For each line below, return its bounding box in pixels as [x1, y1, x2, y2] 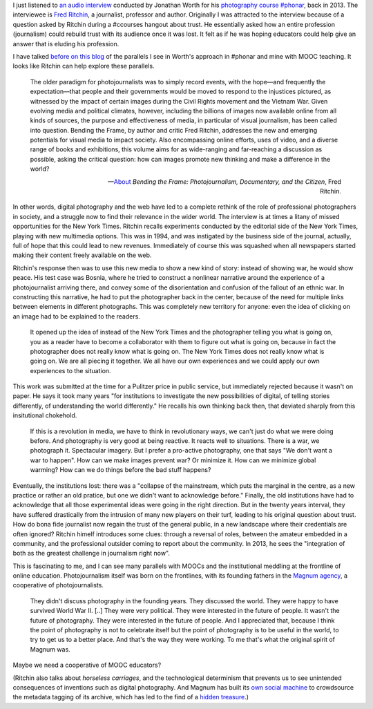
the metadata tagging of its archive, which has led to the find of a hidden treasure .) [12, 693, 249, 701]
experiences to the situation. [30, 366, 111, 375]
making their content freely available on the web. [12, 251, 152, 259]
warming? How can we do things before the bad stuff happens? [30, 466, 211, 474]
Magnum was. [30, 645, 70, 653]
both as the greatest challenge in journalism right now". [12, 549, 171, 558]
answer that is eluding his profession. [12, 39, 119, 48]
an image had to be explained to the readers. [12, 312, 141, 321]
